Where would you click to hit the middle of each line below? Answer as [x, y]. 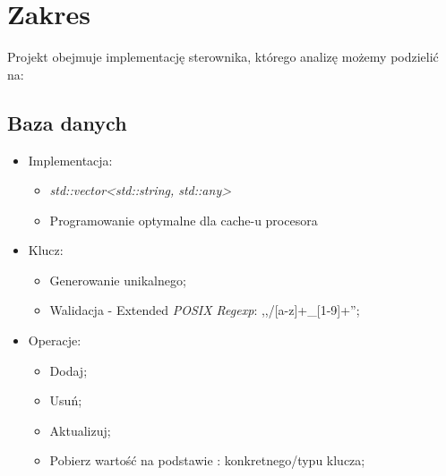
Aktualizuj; [80, 430]
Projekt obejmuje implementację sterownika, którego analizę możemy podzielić [223, 57]
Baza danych [67, 122]
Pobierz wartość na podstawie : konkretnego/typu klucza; [207, 460]
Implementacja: [70, 160]
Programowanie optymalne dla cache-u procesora [184, 220]
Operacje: [55, 340]
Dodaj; [69, 370]
